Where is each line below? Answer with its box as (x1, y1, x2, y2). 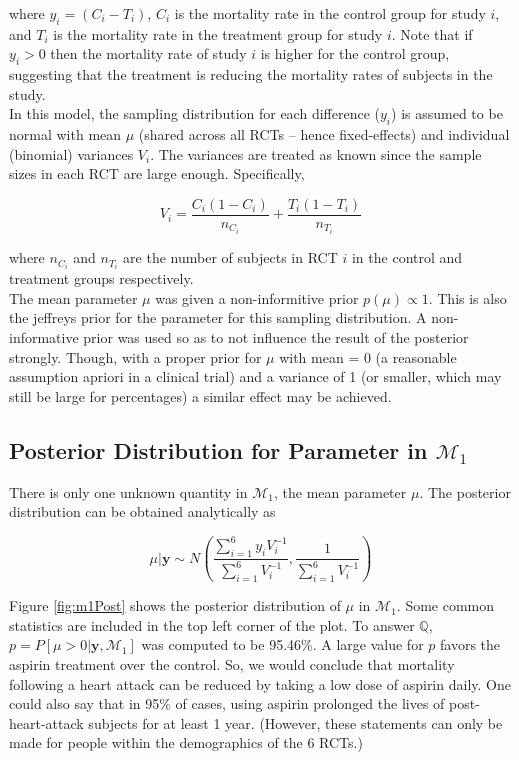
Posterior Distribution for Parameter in (9, 434, 428, 465)
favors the (440, 634, 501, 655)
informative (9, 326, 79, 347)
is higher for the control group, (260, 43, 450, 64)
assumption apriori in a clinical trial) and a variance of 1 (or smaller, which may (9, 366, 502, 387)
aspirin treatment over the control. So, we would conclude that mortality (9, 654, 455, 675)
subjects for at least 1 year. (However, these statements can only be (88, 712, 503, 733)
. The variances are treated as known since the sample (150, 143, 482, 164)
